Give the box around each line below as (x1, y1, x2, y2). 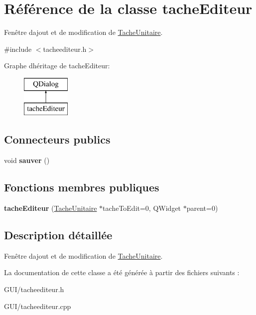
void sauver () (4, 155, 50, 165)
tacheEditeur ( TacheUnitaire (4, 203, 97, 213)
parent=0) (186, 203, 218, 213)
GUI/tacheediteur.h (4, 284, 64, 295)
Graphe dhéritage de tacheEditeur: (4, 60, 110, 71)
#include (4, 43, 32, 54)
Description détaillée (4, 227, 113, 243)
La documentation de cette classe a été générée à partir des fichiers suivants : (4, 267, 240, 278)
